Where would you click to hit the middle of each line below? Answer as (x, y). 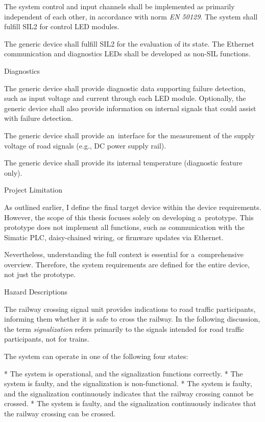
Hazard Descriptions (36, 292)
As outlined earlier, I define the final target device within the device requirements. (133, 207)
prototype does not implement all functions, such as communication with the (124, 227)
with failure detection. (39, 118)
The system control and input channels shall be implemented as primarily (119, 6)
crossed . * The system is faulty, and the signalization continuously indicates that (130, 403)
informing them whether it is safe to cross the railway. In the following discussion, (132, 319)
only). (13, 172)
